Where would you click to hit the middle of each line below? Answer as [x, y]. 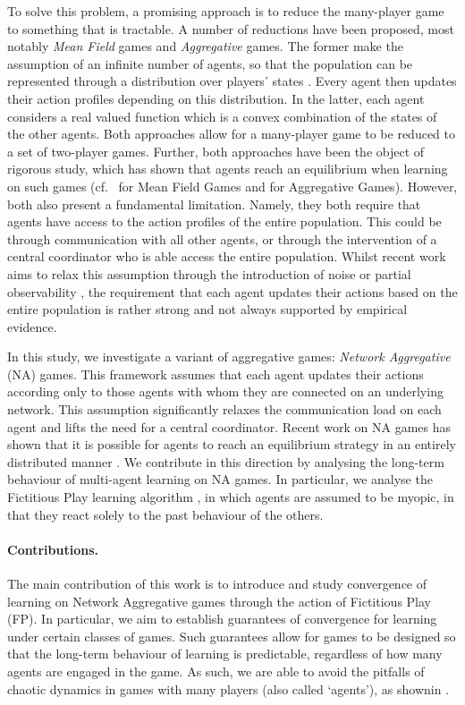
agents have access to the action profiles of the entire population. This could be [224, 221]
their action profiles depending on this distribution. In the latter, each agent [216, 98]
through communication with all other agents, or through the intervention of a [222, 238]
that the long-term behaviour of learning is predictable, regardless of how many [225, 654]
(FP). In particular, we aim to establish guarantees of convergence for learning [222, 619]
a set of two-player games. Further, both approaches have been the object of [216, 151]
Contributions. [53, 549]
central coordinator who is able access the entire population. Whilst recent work [227, 256]
